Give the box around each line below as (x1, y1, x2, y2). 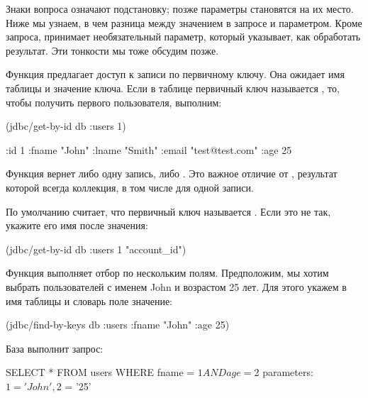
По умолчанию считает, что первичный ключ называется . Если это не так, (6, 204, 331, 219)
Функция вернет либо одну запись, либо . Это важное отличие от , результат (6, 166, 338, 181)
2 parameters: (254, 365, 313, 380)
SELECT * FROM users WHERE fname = (6, 365, 195, 380)
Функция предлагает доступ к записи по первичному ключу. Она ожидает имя (6, 67, 345, 82)
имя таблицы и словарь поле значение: (6, 293, 173, 308)
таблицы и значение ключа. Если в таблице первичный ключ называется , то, (6, 80, 340, 95)
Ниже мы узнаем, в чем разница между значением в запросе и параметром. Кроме (6, 15, 362, 30)
